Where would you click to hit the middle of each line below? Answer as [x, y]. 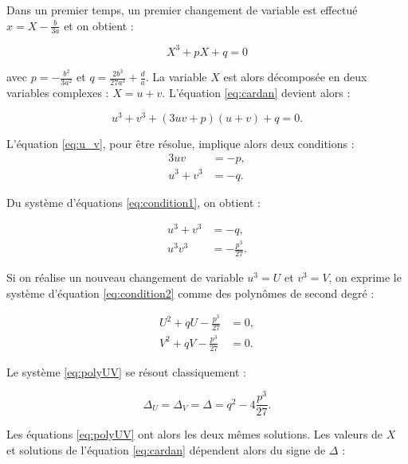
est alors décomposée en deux [295, 76]
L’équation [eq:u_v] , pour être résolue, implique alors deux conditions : [180, 143]
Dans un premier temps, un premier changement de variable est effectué [182, 10]
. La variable [176, 76]
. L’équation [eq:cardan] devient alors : [256, 93]
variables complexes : [58, 93]
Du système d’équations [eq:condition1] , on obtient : [133, 202]
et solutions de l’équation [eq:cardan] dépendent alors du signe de [166, 449]
